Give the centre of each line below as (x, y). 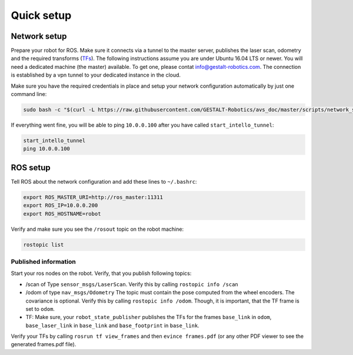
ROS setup (31, 167)
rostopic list (44, 245)
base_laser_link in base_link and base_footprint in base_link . (112, 325)
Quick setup (41, 15)
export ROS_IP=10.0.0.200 (61, 205)
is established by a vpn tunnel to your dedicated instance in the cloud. (96, 75)
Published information (43, 261)
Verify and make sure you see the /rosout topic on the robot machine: (97, 229)
